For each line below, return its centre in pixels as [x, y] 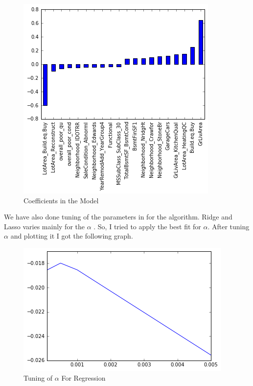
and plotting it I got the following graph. [72, 236]
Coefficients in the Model [61, 200]
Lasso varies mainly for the [44, 226]
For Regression [83, 377]
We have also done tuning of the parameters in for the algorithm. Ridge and [118, 217]
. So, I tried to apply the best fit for [147, 226]
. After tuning [229, 226]
